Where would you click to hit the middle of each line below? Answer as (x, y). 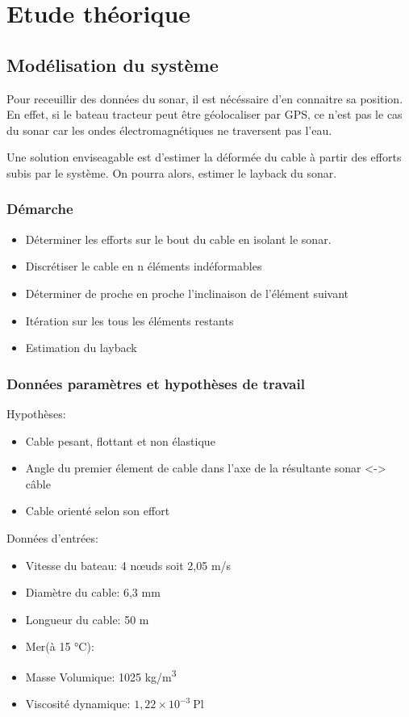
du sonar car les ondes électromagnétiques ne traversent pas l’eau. (169, 130)
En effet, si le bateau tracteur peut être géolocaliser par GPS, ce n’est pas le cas (204, 114)
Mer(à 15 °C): (60, 646)
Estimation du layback (81, 348)
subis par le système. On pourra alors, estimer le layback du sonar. (172, 172)
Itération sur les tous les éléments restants (129, 320)
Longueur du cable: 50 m (87, 619)
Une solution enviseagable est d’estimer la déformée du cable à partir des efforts (204, 157)
